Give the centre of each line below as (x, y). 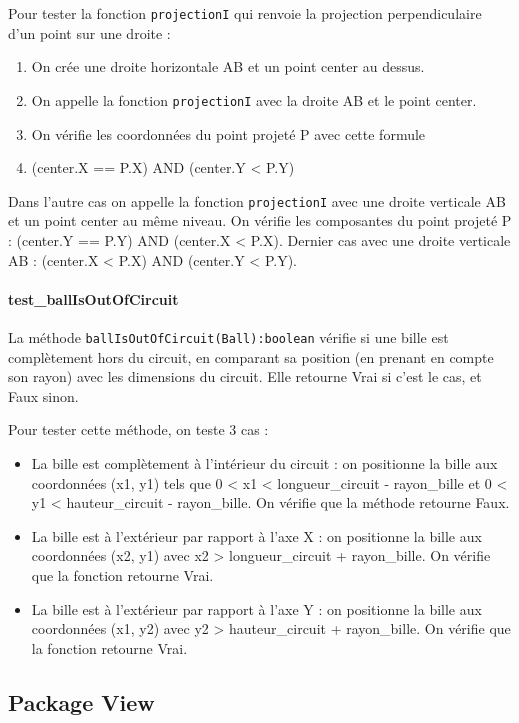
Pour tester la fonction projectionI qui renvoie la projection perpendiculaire (245, 13)
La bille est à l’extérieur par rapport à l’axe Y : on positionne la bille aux (256, 608)
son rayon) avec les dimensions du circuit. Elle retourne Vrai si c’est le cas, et (245, 376)
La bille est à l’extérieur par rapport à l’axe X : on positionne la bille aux (256, 535)
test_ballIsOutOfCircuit (93, 298)
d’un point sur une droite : (89, 32)
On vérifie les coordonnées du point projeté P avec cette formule (228, 133)
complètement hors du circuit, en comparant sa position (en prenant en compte (251, 356)
